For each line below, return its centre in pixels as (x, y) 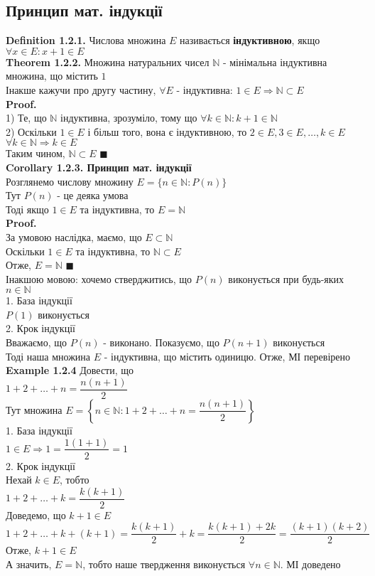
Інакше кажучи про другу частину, (81, 89)
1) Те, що (26, 118)
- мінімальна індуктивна (275, 62)
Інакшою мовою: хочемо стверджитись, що (99, 278)
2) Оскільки (31, 131)
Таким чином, (36, 153)
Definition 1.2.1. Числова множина (86, 40)
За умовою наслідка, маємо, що (74, 236)
